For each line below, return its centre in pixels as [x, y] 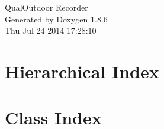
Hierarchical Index [82, 71]
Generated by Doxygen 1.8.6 [56, 19]
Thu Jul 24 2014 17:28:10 [51, 30]
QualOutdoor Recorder [46, 7]
